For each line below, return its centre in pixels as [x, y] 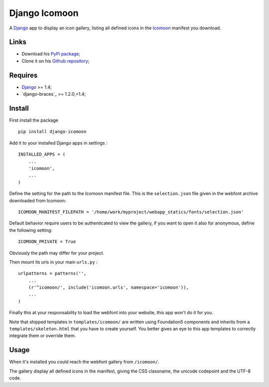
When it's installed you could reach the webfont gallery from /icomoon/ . [84, 362]
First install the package [34, 120]
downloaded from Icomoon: [38, 200]
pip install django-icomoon [52, 132]
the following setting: [31, 230]
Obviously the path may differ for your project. [57, 253]
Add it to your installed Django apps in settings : [58, 143]
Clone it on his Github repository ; [56, 61]
